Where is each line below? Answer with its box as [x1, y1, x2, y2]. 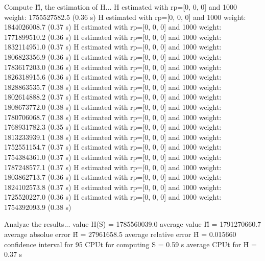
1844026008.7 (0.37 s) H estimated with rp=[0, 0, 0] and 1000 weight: [4, 21, 222, 32]
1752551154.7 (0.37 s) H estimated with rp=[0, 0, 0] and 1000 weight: [4, 141, 222, 152]
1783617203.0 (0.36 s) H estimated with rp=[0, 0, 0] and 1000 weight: [4, 61, 222, 72]
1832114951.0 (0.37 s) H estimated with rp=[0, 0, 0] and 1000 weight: [4, 41, 222, 52]
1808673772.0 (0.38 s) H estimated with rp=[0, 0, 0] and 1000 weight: [4, 101, 222, 112]
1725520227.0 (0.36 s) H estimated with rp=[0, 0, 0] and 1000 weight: [4, 192, 222, 202]
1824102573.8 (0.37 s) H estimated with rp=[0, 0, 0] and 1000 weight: [4, 181, 222, 192]
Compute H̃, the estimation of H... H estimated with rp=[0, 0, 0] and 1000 [4, 2, 237, 12]
